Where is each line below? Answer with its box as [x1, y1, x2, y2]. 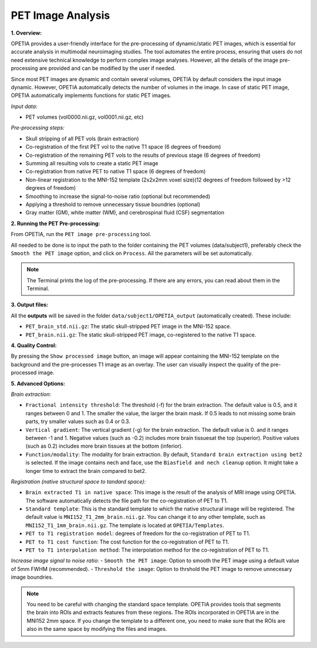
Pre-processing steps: [11, 124, 65, 132]
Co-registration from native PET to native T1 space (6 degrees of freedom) [25, 168, 206, 175]
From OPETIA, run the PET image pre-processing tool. [11, 231, 151, 238]
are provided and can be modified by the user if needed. [39, 65, 176, 72]
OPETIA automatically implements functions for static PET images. [11, 92, 171, 99]
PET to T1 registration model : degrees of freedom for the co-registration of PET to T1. [25, 530, 251, 537]
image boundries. [11, 573, 53, 581]
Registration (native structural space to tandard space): [11, 478, 146, 485]
